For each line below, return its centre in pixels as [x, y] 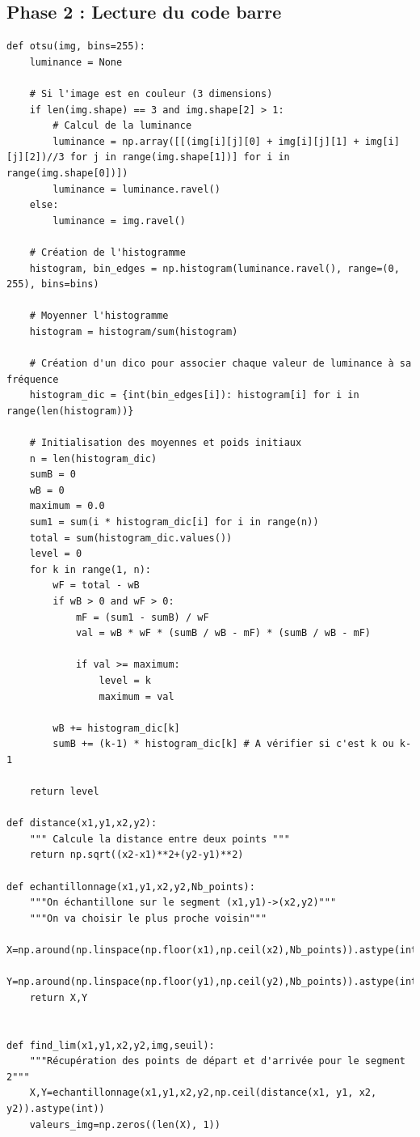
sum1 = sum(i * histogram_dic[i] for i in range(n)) [174, 522]
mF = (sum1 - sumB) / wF [142, 617]
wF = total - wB [96, 585]
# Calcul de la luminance [122, 126]
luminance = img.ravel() [119, 221]
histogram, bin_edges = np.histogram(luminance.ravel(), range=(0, [214, 268]
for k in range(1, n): [90, 569]
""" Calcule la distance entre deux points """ [160, 839]
